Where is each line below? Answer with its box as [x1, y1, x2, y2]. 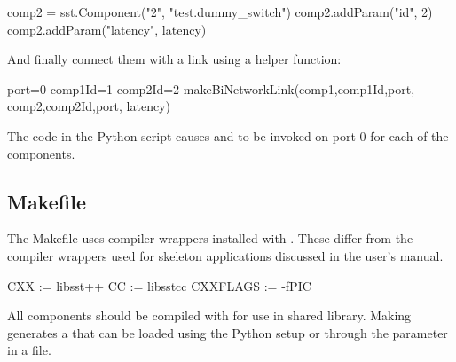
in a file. [7, 341, 51, 359]
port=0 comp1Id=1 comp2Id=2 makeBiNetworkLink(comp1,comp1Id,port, [7, 79, 415, 98]
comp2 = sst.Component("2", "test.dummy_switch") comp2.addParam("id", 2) [7, 3, 433, 20]
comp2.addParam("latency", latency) [7, 20, 207, 38]
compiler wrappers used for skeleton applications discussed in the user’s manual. [7, 246, 444, 264]
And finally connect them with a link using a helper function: [7, 50, 342, 68]
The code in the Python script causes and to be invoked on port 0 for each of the [7, 126, 449, 145]
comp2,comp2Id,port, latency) [7, 97, 171, 115]
